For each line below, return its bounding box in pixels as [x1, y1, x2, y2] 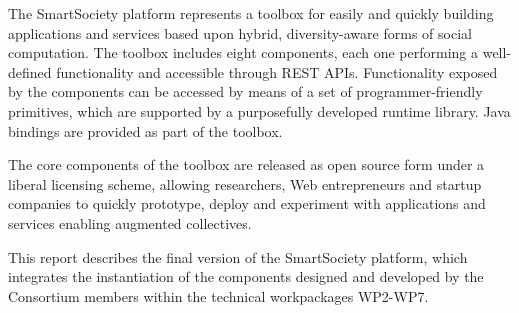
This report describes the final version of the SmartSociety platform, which [8, 246, 468, 267]
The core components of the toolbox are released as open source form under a [8, 154, 485, 175]
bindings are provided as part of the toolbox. [8, 120, 283, 141]
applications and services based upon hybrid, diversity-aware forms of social [8, 22, 472, 43]
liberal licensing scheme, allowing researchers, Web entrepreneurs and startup [8, 173, 482, 194]
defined [8, 61, 52, 82]
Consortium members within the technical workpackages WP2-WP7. [8, 285, 429, 306]
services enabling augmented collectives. [8, 212, 252, 233]
